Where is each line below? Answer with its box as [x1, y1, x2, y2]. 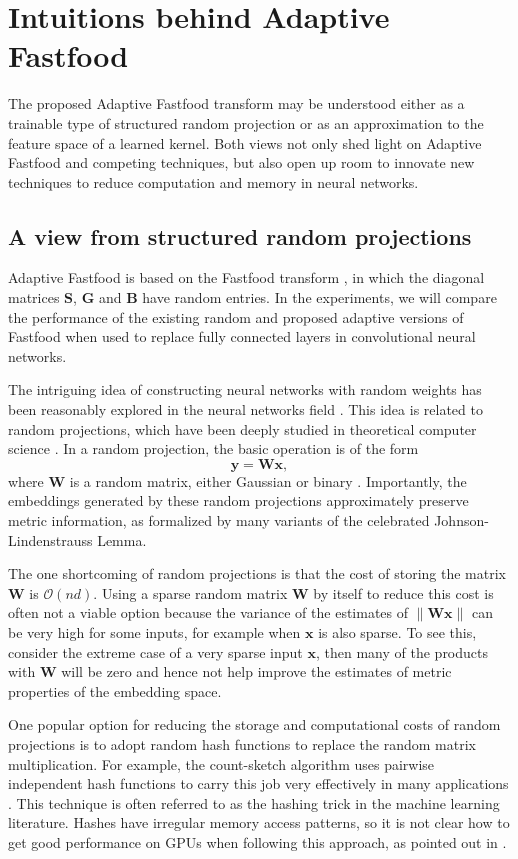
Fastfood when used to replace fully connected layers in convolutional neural [8, 326, 476, 347]
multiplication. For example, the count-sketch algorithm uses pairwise [8, 753, 435, 774]
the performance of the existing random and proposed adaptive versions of [8, 306, 464, 327]
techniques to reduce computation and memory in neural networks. [8, 171, 419, 192]
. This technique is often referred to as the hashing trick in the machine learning [8, 792, 500, 813]
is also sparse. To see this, [318, 621, 477, 642]
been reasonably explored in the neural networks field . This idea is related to [8, 399, 483, 420]
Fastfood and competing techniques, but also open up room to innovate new [8, 152, 475, 173]
